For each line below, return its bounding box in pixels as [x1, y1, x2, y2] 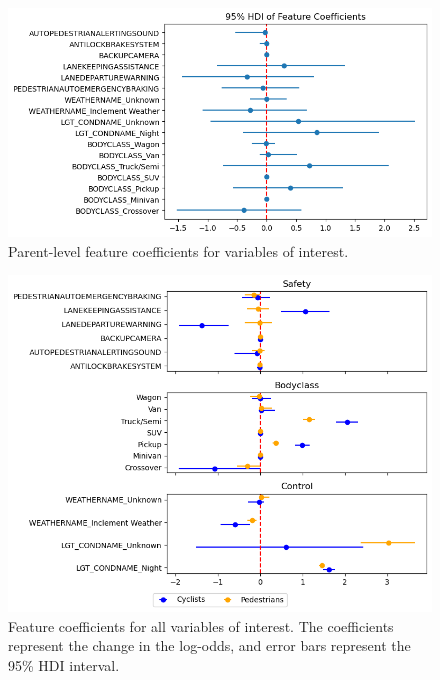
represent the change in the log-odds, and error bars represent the [8, 635, 411, 656]
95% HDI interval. [8, 654, 120, 675]
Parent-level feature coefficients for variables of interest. [8, 240, 349, 261]
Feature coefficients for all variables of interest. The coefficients [8, 615, 394, 636]
